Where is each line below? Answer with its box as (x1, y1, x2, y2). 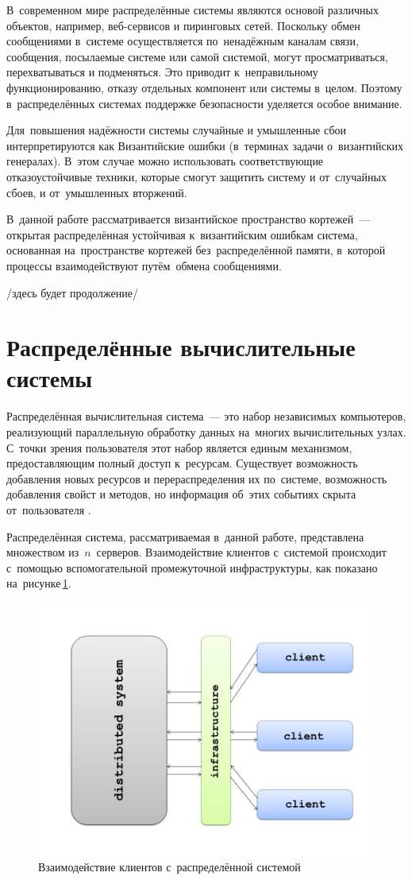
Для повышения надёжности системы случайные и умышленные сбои (6, 122, 346, 138)
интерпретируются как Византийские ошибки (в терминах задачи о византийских (6, 137, 404, 153)
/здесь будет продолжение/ (6, 284, 138, 300)
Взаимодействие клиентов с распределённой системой (38, 858, 301, 874)
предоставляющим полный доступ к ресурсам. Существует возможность (6, 455, 358, 471)
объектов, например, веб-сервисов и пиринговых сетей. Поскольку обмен (6, 17, 360, 33)
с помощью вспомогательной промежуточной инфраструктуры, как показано (6, 559, 378, 576)
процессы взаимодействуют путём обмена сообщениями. (6, 257, 282, 273)
